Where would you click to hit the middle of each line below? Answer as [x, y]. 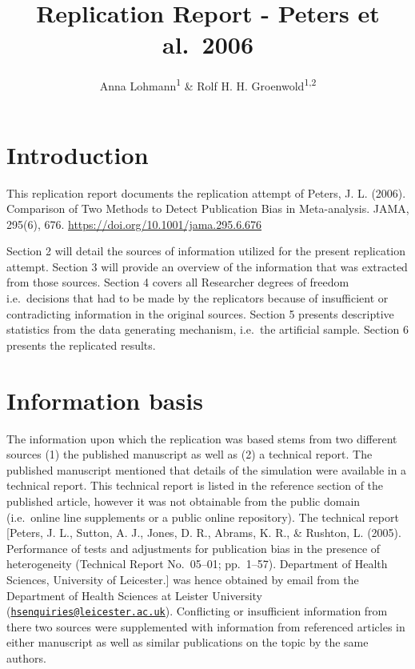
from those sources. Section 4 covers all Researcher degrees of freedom [178, 282]
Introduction [78, 154]
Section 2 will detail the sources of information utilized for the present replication [206, 251]
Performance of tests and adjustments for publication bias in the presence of [194, 548]
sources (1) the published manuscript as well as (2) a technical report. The [190, 454]
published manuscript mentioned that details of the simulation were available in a [207, 469]
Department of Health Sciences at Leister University [134, 595]
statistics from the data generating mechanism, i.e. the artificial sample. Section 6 [207, 329]
